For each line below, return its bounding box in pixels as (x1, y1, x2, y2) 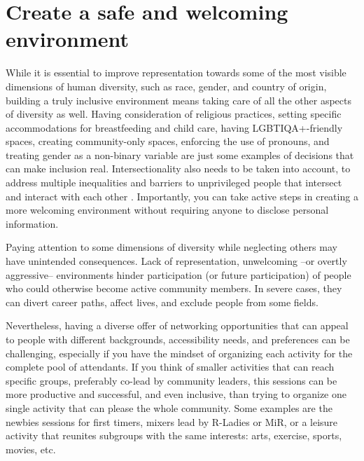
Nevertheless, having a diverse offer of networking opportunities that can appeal (6, 318, 349, 333)
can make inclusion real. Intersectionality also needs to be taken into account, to (6, 161, 351, 176)
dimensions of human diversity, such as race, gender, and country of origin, (6, 78, 327, 93)
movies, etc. (6, 441, 56, 456)
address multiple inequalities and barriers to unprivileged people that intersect (6, 175, 342, 190)
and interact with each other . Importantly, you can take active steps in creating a (6, 188, 358, 203)
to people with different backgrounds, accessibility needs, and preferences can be (6, 332, 350, 346)
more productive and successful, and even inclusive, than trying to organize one (6, 387, 346, 401)
